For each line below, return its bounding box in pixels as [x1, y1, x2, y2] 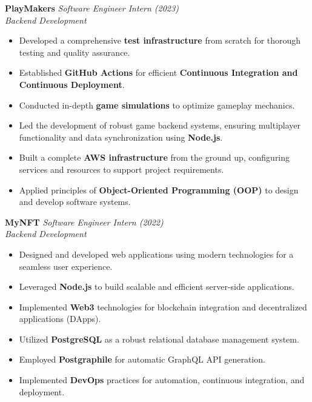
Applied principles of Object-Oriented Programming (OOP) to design [19, 183, 299, 196]
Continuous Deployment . [19, 78, 125, 90]
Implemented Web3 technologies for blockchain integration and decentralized [19, 300, 307, 313]
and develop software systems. [19, 195, 131, 208]
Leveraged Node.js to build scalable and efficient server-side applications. [19, 280, 294, 293]
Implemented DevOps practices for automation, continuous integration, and [19, 374, 305, 386]
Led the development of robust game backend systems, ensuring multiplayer [19, 119, 301, 132]
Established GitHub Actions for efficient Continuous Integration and [19, 66, 298, 79]
